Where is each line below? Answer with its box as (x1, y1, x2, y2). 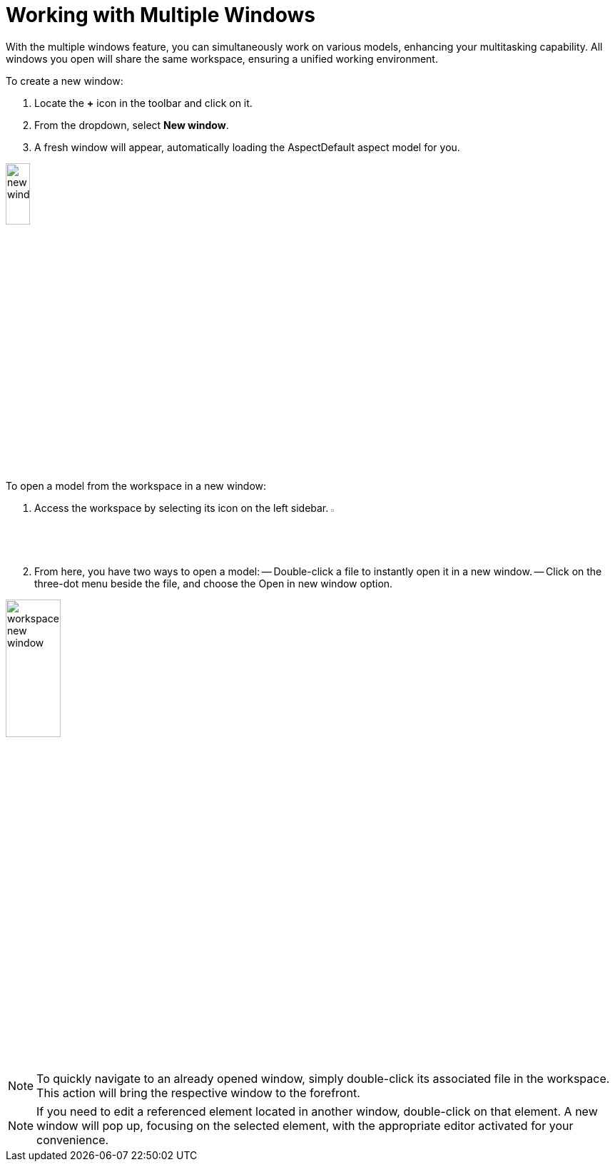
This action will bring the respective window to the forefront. (36, 1086, 360, 1101)
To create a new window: (6, 74, 123, 87)
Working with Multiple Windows (6, 3, 315, 27)
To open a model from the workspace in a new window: (6, 480, 267, 493)
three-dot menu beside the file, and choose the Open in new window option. (34, 577, 393, 590)
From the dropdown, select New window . (34, 118, 229, 131)
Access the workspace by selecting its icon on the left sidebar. (34, 502, 329, 515)
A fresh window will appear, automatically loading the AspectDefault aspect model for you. (34, 140, 460, 153)
